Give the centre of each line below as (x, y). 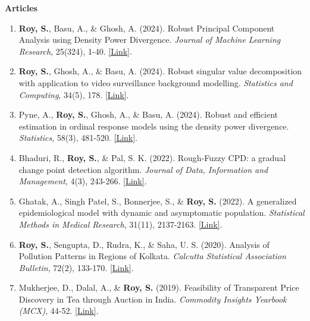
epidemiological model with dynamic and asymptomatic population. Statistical (162, 213)
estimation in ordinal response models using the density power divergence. (154, 126)
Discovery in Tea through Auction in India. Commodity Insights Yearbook (153, 299)
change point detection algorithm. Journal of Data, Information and (143, 169)
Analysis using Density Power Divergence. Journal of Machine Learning (150, 40)
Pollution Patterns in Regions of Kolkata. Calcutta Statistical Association (152, 256)
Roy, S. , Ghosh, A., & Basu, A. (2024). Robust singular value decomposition (160, 71)
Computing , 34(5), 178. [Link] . (74, 94)
